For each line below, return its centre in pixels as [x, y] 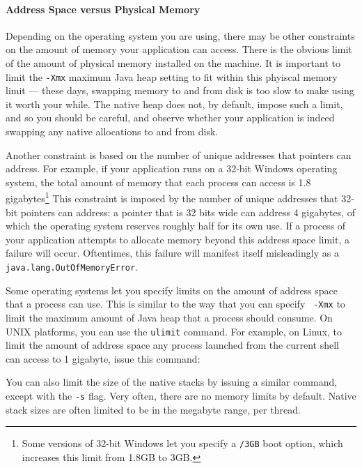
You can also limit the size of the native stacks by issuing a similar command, [172, 382]
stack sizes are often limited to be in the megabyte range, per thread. [153, 409]
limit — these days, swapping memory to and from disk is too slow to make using [180, 90]
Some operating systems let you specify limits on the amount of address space [172, 290]
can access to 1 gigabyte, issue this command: [103, 358]
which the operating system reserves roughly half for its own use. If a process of [176, 226]
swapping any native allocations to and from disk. [112, 131]
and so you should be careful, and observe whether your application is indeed [170, 118]
